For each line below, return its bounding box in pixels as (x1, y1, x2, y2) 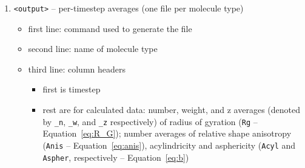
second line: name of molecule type (28, 42, 158, 55)
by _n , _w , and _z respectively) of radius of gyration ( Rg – (42, 115, 258, 128)
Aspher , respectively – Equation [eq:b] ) (42, 150, 189, 163)
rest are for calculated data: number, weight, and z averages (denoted (42, 103, 300, 116)
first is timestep (42, 83, 101, 95)
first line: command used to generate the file (28, 22, 192, 34)
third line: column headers (28, 62, 126, 75)
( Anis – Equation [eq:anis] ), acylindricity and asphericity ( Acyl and (42, 138, 296, 151)
